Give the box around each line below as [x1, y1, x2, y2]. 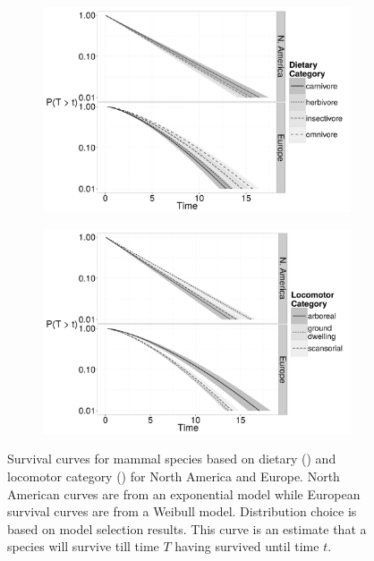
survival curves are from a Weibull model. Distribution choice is [7, 502, 357, 521]
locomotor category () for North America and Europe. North [7, 467, 340, 485]
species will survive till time [7, 537, 159, 556]
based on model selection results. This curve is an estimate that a [7, 519, 367, 538]
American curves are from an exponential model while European [7, 484, 361, 503]
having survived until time [174, 537, 319, 556]
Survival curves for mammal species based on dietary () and [7, 449, 336, 468]
